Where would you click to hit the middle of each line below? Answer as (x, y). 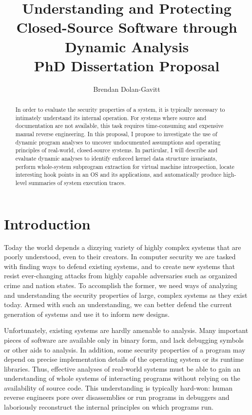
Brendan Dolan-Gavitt (127, 89)
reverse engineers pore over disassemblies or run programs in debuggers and (117, 397)
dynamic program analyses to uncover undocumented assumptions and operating (118, 142)
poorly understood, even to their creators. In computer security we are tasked (120, 257)
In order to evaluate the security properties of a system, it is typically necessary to (120, 110)
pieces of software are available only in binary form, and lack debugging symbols (124, 340)
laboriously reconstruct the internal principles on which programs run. (109, 407)
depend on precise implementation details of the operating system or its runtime (124, 359)
